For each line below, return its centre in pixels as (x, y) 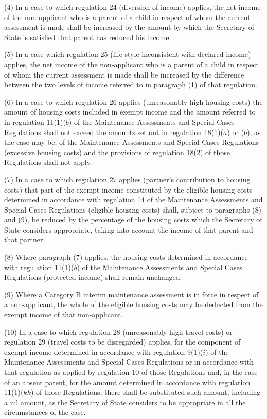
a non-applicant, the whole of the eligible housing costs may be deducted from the (133, 304)
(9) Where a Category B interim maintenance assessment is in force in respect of (131, 294)
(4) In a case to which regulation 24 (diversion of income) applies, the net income (132, 7)
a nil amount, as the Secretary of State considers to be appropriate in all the (125, 402)
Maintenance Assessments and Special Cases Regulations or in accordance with (129, 362)
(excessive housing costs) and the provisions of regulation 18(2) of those (117, 152)
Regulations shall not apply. (48, 162)
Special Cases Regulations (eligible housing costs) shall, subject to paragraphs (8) (133, 209)
